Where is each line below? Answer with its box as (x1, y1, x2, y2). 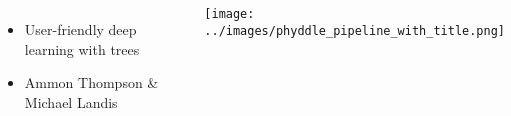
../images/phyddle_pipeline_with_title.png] (204, 23, 505, 38)
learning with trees (24, 38, 140, 59)
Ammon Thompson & (24, 72, 159, 93)
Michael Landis (24, 91, 118, 112)
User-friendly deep (24, 19, 137, 39)
